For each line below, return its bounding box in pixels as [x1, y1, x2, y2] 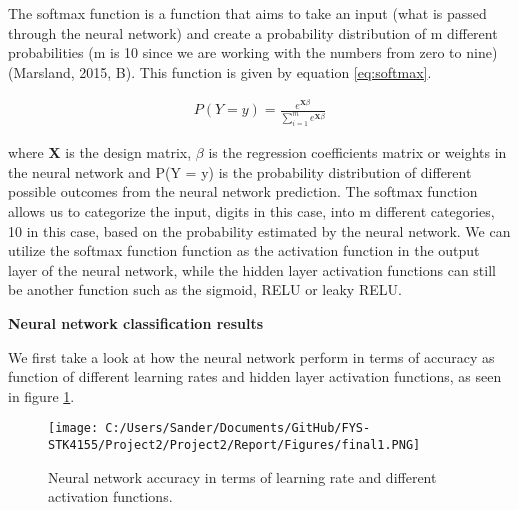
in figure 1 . [8, 385, 75, 406]
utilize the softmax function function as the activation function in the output [8, 240, 480, 261]
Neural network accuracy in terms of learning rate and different [48, 466, 437, 487]
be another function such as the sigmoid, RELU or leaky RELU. [8, 279, 402, 300]
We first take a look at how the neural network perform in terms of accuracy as [8, 346, 495, 367]
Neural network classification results [8, 313, 264, 334]
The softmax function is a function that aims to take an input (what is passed [8, 3, 487, 23]
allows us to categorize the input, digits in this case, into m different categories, [8, 201, 495, 222]
